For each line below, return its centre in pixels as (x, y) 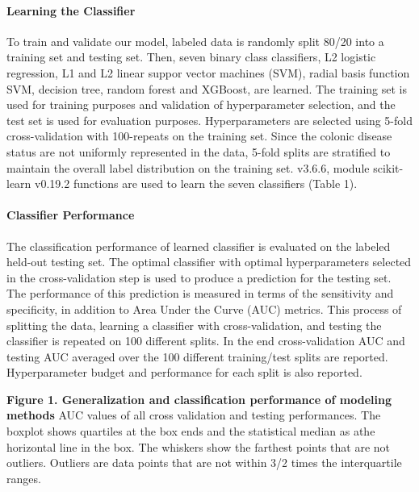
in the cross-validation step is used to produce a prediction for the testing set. (199, 277)
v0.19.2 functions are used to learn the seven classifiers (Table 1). (196, 183)
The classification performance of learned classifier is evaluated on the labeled (199, 246)
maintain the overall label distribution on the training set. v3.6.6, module (188, 167)
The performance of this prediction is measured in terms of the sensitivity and (200, 293)
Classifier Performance (71, 215)
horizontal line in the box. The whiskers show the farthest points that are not (198, 446)
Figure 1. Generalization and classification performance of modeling (199, 399)
